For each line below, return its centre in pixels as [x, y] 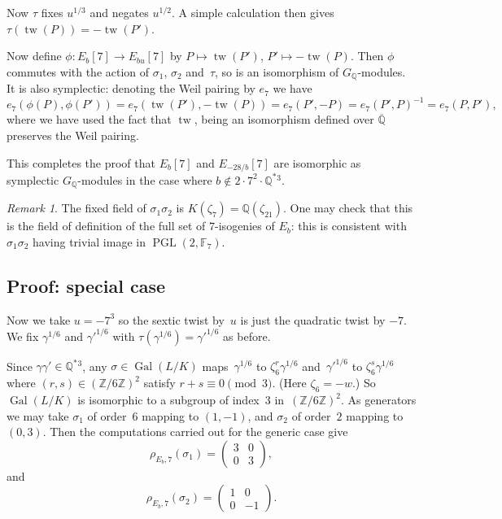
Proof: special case [86, 286]
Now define [34, 56]
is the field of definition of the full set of [106, 226]
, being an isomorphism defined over [284, 119]
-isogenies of [245, 226]
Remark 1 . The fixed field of [76, 208]
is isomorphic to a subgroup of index [168, 399]
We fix [23, 336]
